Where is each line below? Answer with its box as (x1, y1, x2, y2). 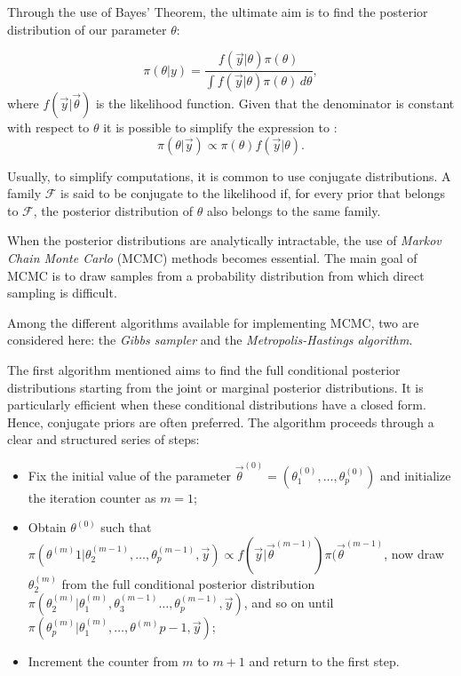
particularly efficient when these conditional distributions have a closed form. (7, 395, 426, 414)
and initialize (379, 465, 451, 484)
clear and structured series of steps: (7, 430, 200, 449)
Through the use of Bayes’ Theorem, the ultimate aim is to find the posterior (7, 3, 428, 20)
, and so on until (243, 593, 334, 612)
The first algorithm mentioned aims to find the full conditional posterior (7, 361, 401, 378)
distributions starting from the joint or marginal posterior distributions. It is (7, 378, 424, 396)
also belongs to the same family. (206, 201, 381, 219)
